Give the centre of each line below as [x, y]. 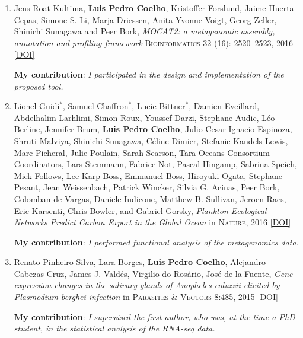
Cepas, [26, 19]
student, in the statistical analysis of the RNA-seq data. [114, 328]
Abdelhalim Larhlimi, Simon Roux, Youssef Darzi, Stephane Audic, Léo [144, 117]
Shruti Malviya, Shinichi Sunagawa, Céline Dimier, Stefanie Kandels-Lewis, [151, 140]
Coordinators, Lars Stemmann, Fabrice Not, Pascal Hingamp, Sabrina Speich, [155, 164]
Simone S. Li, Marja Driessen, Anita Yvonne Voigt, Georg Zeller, [159, 19]
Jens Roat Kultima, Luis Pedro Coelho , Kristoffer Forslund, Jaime [140, 8]
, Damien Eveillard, [224, 106]
